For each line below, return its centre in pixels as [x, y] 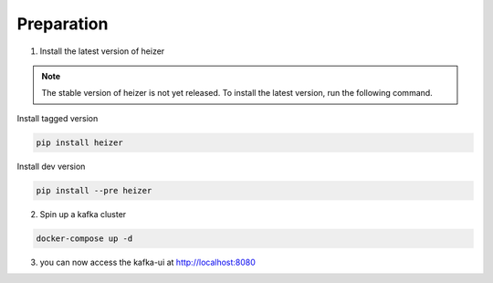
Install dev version [51, 166]
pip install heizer [79, 142]
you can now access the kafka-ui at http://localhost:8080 [147, 262]
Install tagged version [58, 118]
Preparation [63, 24]
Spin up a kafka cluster [83, 214]
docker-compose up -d [84, 238]
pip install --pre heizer [94, 190]
